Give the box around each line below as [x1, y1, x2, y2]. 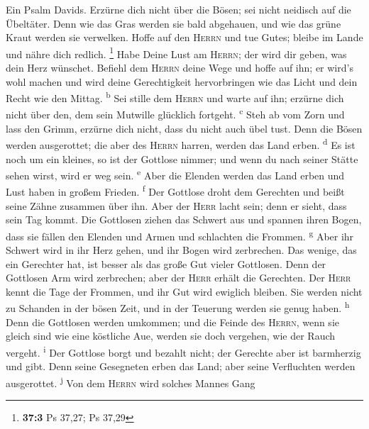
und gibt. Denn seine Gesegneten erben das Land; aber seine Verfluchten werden [6, 359, 356, 374]
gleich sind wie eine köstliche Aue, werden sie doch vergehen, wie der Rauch [6, 328, 336, 343]
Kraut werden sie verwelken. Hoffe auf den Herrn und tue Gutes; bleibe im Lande [6, 30, 363, 45]
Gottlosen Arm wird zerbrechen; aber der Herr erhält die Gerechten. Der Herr [6, 270, 351, 285]
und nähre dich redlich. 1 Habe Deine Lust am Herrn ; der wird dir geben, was [6, 44, 347, 61]
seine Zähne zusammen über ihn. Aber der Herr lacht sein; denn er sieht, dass [6, 198, 347, 213]
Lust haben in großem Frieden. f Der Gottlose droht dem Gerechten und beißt [6, 182, 345, 199]
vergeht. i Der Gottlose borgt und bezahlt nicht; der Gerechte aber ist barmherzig [6, 342, 361, 360]
